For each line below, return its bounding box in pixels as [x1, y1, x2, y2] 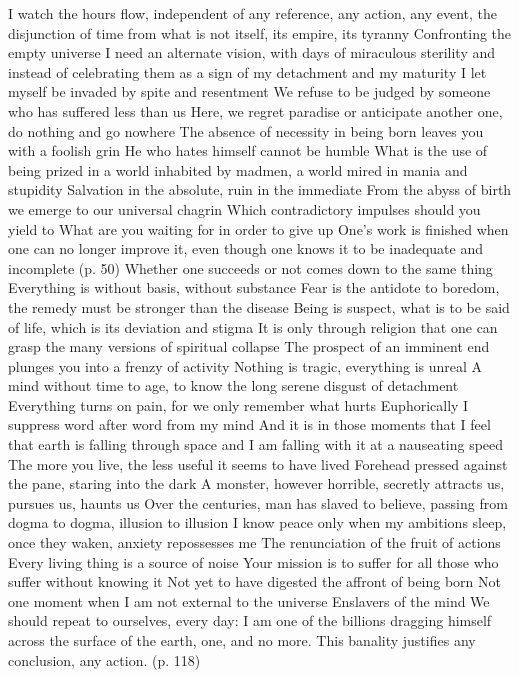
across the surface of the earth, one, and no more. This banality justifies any [8, 630, 476, 650]
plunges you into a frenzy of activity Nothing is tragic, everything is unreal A [8, 355, 483, 376]
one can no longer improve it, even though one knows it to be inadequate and [8, 238, 483, 259]
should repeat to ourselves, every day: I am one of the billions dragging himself [8, 610, 492, 631]
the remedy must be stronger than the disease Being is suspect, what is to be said [8, 296, 510, 317]
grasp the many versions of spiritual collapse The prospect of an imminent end [8, 336, 490, 357]
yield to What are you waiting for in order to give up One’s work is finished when [8, 218, 509, 239]
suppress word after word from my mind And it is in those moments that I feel [8, 414, 491, 435]
